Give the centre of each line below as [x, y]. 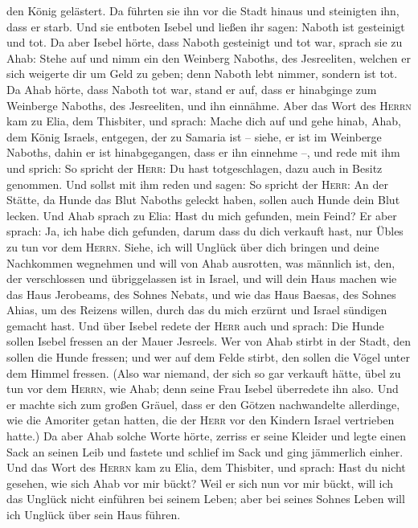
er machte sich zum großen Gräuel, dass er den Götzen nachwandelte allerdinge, [203, 404]
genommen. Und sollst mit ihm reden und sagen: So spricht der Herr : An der [198, 184]
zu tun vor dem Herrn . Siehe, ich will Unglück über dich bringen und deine [193, 246]
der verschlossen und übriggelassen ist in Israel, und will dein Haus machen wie [202, 278]
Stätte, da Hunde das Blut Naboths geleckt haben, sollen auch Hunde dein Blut [203, 200]
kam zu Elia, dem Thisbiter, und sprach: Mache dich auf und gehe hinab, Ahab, [204, 121]
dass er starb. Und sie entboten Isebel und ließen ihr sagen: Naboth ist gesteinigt [206, 26]
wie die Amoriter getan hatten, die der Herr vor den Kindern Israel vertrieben [201, 420]
